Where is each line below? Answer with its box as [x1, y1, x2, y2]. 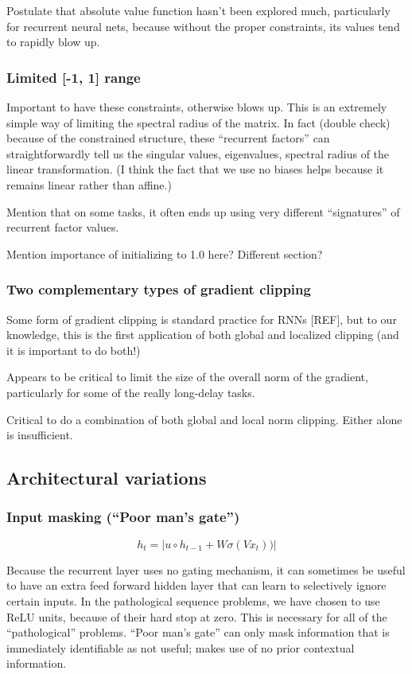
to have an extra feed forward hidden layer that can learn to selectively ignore [6, 577, 387, 594]
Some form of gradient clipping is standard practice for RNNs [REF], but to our [6, 310, 397, 327]
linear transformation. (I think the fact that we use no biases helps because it [6, 161, 384, 177]
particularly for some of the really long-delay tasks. [6, 384, 255, 400]
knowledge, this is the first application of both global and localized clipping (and [6, 326, 399, 343]
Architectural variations [6, 466, 207, 490]
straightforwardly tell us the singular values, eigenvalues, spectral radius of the [6, 145, 390, 162]
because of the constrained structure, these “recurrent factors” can [6, 130, 330, 146]
